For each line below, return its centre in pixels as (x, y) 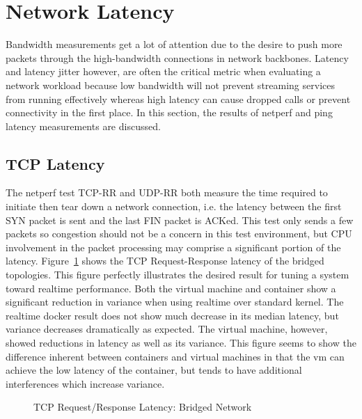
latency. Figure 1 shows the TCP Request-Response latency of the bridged (165, 261)
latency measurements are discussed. (83, 126)
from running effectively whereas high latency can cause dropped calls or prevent (178, 98)
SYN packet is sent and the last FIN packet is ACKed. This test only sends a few (180, 220)
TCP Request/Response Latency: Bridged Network (143, 407)
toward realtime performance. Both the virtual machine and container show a (171, 288)
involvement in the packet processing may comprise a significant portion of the (173, 247)
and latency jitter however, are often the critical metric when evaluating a (163, 71)
